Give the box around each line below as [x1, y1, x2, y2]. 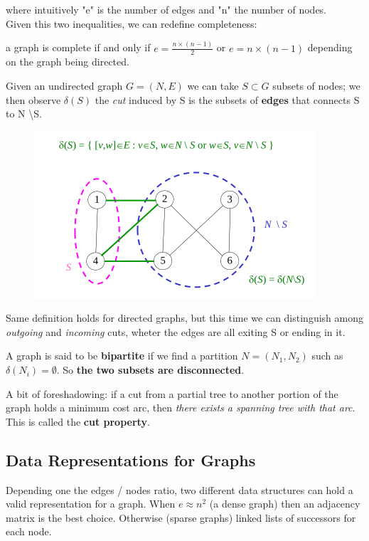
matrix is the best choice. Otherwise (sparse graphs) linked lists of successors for [6, 510, 356, 525]
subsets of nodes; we [272, 78, 360, 93]
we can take [187, 78, 239, 93]
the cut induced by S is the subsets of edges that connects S [95, 92, 360, 107]
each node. [6, 524, 52, 539]
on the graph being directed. [6, 54, 129, 69]
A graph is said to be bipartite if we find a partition [6, 348, 238, 363]
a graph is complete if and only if [6, 40, 151, 55]
